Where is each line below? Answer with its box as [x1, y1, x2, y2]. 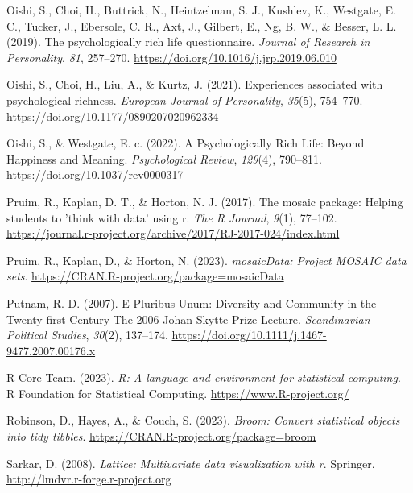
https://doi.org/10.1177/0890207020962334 [6, 107, 219, 124]
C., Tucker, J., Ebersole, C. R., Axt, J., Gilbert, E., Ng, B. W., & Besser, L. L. [6, 17, 397, 34]
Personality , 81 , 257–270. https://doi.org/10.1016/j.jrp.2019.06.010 [6, 48, 337, 65]
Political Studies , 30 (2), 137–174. [6, 326, 168, 343]
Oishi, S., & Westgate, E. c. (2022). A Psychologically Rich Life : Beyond [6, 135, 365, 151]
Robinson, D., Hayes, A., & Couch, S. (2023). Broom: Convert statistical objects [6, 412, 400, 429]
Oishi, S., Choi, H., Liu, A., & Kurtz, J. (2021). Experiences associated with [6, 76, 383, 93]
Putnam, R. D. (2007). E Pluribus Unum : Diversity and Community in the [6, 294, 377, 311]
